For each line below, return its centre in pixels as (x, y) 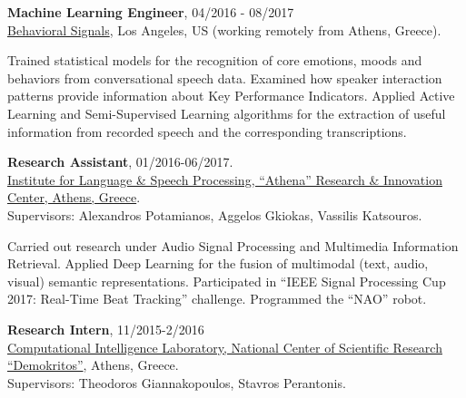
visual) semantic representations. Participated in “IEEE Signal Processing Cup (227, 281)
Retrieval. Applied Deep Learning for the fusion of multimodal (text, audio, (218, 263)
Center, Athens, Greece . (74, 197)
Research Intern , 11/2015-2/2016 (106, 329)
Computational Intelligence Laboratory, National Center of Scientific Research (225, 347)
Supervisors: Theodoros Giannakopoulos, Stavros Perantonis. (177, 382)
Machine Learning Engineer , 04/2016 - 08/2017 (151, 12)
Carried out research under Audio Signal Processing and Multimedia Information (233, 245)
